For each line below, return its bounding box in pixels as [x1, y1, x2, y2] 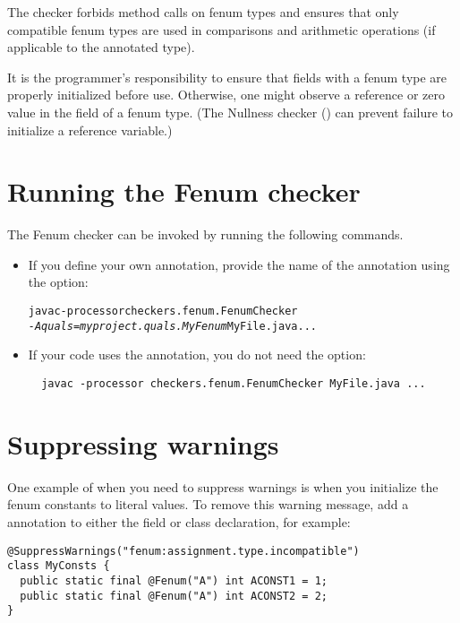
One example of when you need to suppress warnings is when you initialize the [7, 477, 439, 496]
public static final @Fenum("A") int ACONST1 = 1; [20, 574, 328, 587]
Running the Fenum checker [7, 173, 361, 210]
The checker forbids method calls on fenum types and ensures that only [7, 3, 399, 21]
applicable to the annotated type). [7, 38, 195, 56]
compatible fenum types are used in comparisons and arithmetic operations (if [7, 20, 436, 39]
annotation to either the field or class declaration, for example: [7, 512, 351, 531]
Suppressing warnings [7, 425, 279, 462]
